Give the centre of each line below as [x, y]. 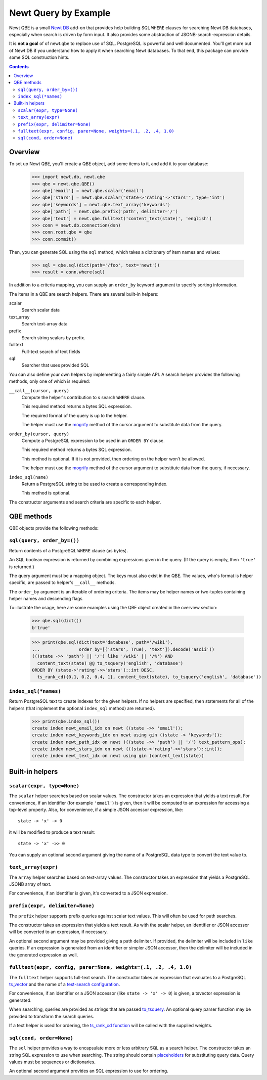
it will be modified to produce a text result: [52, 832]
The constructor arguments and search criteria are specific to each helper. [85, 502]
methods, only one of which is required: [50, 381]
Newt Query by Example [60, 13]
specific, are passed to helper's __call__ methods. [63, 583]
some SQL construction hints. [39, 57]
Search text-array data [44, 324]
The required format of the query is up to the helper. [75, 415]
